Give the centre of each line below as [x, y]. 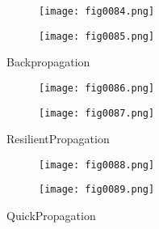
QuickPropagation [51, 216]
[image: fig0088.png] [97, 165]
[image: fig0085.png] [97, 36]
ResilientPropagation [58, 139]
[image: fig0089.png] [97, 190]
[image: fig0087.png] [97, 113]
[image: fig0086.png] [97, 88]
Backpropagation [48, 62]
